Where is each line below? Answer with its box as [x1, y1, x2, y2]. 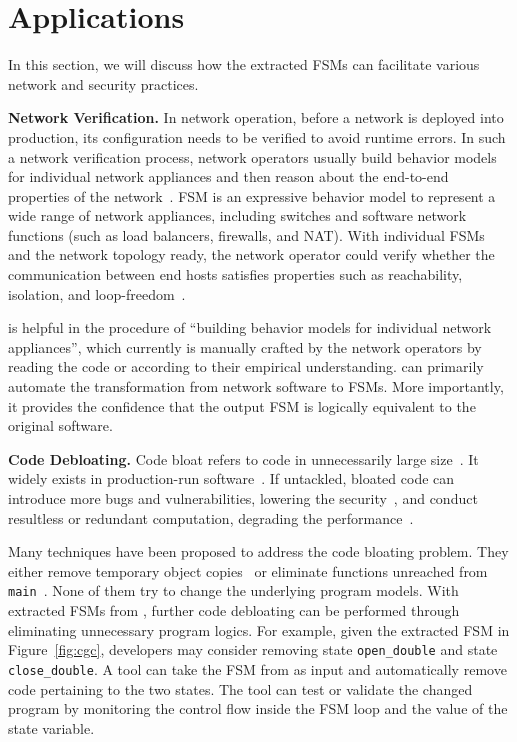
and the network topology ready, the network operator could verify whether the [8, 244, 495, 265]
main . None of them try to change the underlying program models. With [8, 580, 459, 601]
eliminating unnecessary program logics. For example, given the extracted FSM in [8, 619, 510, 640]
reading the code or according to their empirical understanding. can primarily [8, 356, 484, 377]
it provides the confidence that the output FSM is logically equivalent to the [8, 395, 476, 416]
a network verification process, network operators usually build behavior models [8, 146, 497, 167]
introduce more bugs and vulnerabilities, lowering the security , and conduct [8, 488, 478, 508]
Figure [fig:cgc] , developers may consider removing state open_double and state [8, 639, 498, 660]
